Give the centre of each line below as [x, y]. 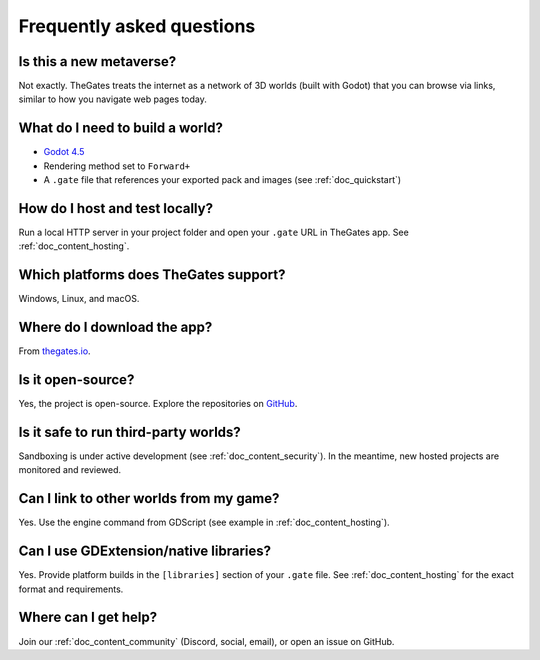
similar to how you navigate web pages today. [112, 99]
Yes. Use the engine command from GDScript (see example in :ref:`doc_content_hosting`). [204, 522]
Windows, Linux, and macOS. [79, 299]
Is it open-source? [76, 380]
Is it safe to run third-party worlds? [130, 431]
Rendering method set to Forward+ [117, 166]
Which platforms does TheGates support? [152, 275]
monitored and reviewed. [70, 470]
